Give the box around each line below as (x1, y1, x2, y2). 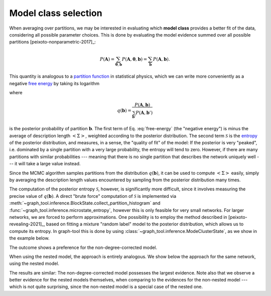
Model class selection (9, 8, 102, 19)
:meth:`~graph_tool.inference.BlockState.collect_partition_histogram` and (9, 200, 161, 206)
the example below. (9, 235, 50, 241)
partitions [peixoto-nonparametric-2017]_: (9, 39, 96, 45)
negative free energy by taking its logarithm (9, 80, 100, 86)
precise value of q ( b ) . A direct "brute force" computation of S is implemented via (9, 193, 177, 199)
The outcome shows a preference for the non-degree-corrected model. (9, 244, 158, 250)
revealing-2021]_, (9, 221, 45, 227)
